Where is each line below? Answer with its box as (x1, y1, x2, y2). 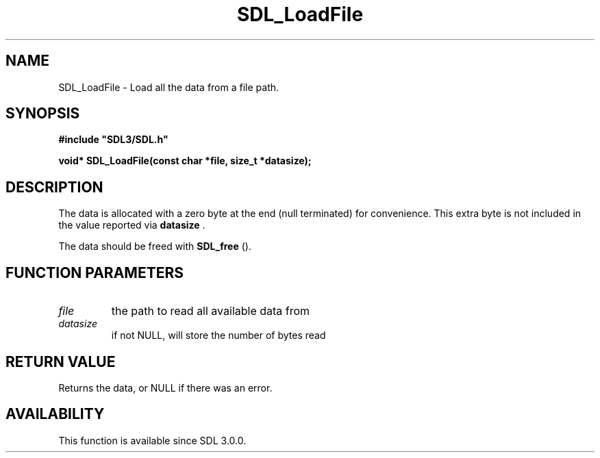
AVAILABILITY (5, 405, 105, 423)
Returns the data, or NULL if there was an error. (58, 381, 273, 394)
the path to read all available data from (111, 304, 310, 318)
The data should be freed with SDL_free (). (58, 240, 251, 253)
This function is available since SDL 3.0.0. (58, 434, 247, 446)
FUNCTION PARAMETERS (5, 264, 184, 281)
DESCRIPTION (5, 178, 103, 196)
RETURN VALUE (5, 353, 116, 370)
